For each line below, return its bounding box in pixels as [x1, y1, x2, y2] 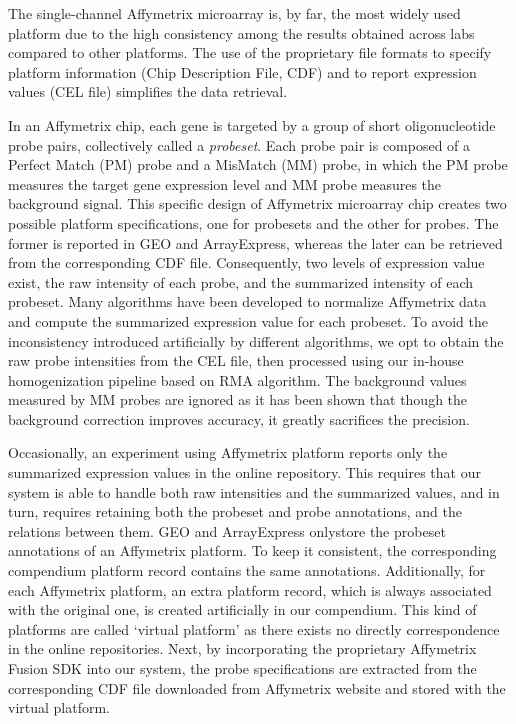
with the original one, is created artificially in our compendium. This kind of [8, 599, 477, 620]
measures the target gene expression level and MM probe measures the [8, 173, 442, 194]
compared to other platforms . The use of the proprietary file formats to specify [8, 42, 492, 63]
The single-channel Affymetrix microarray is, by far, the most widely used [8, 3, 461, 23]
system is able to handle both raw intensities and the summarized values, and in [8, 481, 500, 502]
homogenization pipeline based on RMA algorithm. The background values [8, 369, 467, 390]
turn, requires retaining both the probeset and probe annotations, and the [8, 501, 462, 522]
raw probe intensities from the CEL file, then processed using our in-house [8, 350, 464, 371]
